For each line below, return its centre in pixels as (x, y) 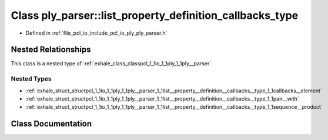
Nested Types (31, 79)
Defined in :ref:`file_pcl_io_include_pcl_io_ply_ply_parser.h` (96, 33)
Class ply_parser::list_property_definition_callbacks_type (155, 15)
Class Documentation (51, 124)
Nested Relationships (51, 50)
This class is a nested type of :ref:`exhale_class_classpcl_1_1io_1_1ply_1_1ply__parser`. (112, 64)
